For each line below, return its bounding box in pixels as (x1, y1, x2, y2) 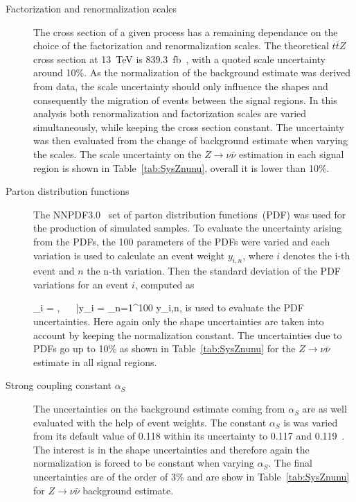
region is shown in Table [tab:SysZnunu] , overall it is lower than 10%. (33, 160, 330, 175)
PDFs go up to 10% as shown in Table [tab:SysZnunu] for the (33, 341, 296, 356)
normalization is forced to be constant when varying (33, 456, 254, 470)
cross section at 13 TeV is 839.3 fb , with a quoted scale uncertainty (33, 51, 326, 66)
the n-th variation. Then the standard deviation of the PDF (87, 263, 341, 278)
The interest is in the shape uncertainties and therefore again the (33, 442, 310, 456)
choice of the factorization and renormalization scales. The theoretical (33, 38, 329, 53)
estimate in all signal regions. (33, 354, 157, 369)
